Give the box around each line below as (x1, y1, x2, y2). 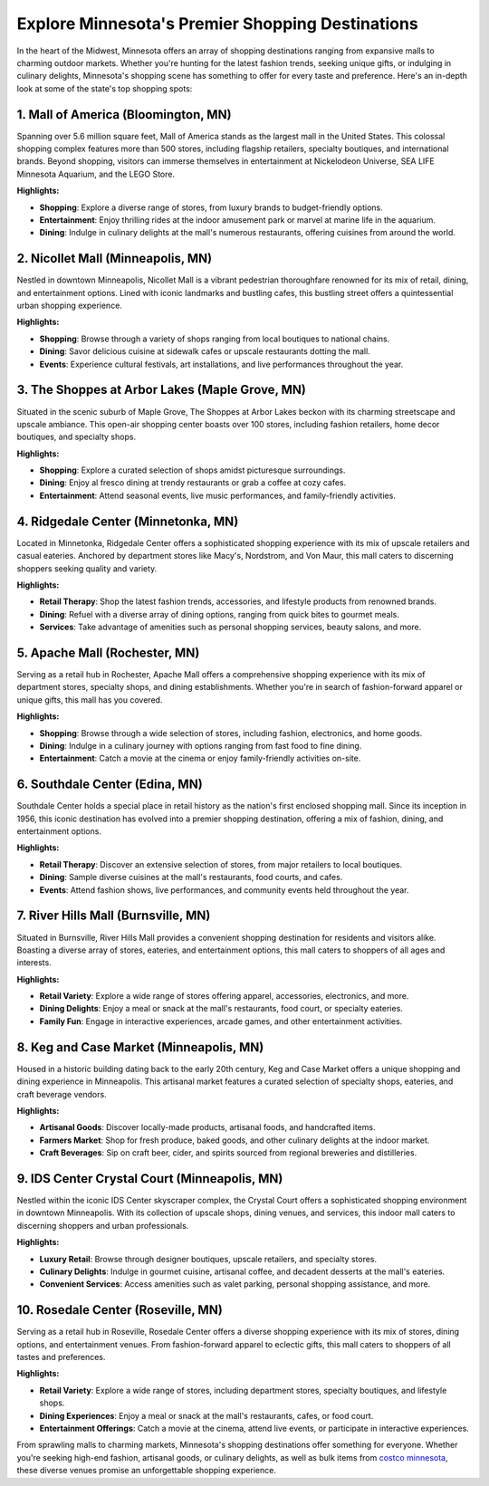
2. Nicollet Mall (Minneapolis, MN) (16, 251, 213, 266)
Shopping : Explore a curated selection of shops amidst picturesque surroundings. (39, 465, 346, 475)
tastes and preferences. (16, 1352, 106, 1363)
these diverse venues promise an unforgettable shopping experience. (16, 1465, 276, 1476)
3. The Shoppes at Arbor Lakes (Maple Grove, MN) (16, 382, 307, 398)
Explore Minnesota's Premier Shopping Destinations (16, 14, 418, 34)
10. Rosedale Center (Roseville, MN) (16, 1302, 224, 1318)
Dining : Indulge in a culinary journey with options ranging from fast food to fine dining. (39, 740, 362, 751)
